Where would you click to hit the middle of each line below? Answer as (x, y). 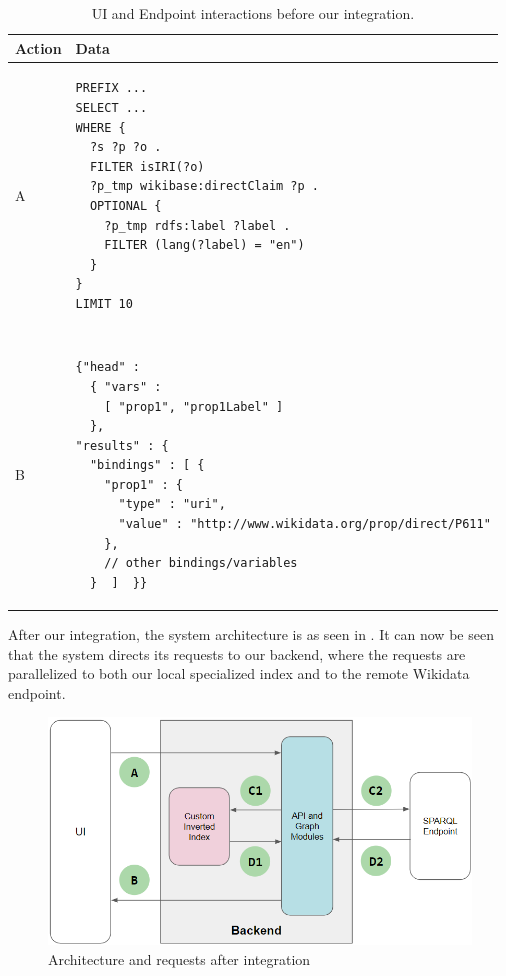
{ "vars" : (125, 386)
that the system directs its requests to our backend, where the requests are (237, 653)
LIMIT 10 (104, 303)
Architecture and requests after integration (179, 958)
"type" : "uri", (172, 504)
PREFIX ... (111, 88)
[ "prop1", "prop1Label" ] (194, 406)
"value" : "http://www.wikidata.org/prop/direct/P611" (304, 524)
